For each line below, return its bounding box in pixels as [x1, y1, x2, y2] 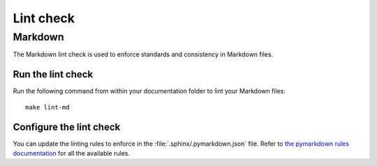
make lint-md [25, 103, 70, 111]
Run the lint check [13, 68, 94, 80]
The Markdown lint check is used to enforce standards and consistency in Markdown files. [13, 50, 274, 59]
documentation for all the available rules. [13, 149, 131, 157]
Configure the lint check [13, 121, 121, 133]
